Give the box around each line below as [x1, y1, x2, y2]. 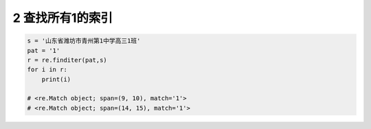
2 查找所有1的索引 [12, 10, 113, 25]
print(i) [41, 75, 71, 83]
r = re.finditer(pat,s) [27, 56, 108, 64]
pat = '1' [27, 47, 60, 54]
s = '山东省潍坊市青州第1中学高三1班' [27, 37, 141, 45]
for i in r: [27, 66, 68, 73]
